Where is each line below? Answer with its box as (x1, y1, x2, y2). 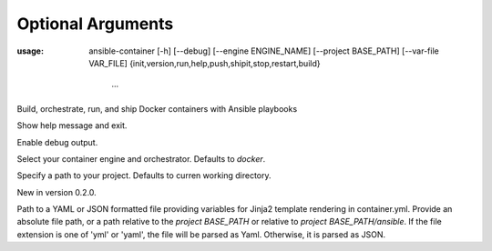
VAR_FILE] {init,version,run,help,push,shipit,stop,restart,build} (88, 57, 321, 68)
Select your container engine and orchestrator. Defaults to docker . (16, 153, 266, 164)
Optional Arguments (16, 14, 174, 34)
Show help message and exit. (16, 120, 128, 131)
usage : (16, 45, 45, 56)
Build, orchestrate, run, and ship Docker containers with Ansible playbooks (16, 103, 298, 114)
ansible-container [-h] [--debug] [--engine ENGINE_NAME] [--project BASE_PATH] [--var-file (88, 45, 439, 56)
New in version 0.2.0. (16, 186, 97, 197)
